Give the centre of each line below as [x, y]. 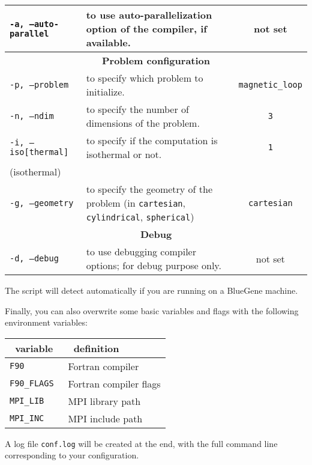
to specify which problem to [145, 78]
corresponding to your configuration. [72, 455]
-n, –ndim [32, 116]
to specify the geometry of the [149, 189]
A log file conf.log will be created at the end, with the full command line [141, 443]
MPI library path [104, 401]
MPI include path [105, 418]
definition [96, 348]
